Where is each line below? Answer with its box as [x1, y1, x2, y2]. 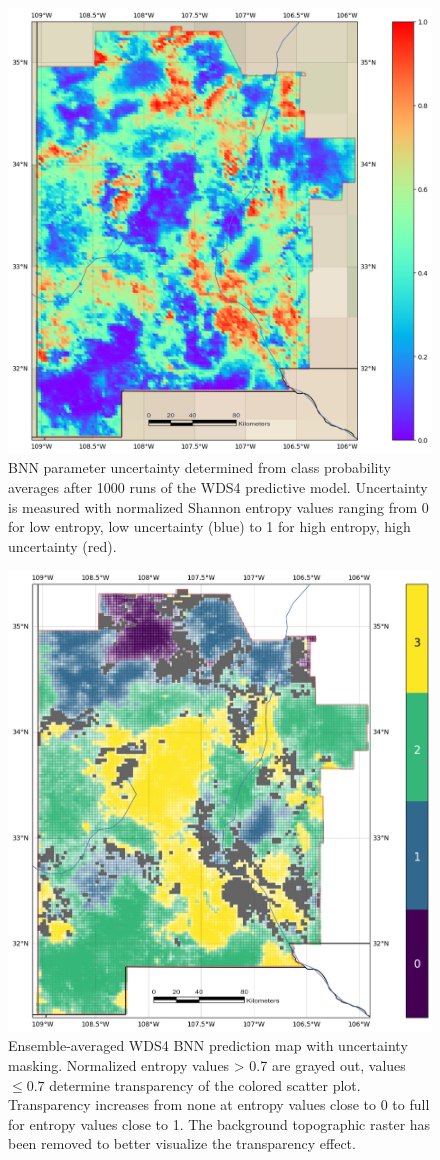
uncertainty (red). [8, 535, 117, 556]
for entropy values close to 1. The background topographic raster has [8, 1113, 431, 1134]
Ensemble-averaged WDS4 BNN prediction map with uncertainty [8, 1035, 408, 1056]
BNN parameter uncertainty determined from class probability [8, 457, 391, 478]
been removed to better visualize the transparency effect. [8, 1133, 356, 1154]
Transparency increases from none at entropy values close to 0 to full [8, 1094, 430, 1115]
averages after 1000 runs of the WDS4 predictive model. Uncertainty [8, 476, 428, 497]
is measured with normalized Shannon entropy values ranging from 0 [8, 496, 429, 517]
